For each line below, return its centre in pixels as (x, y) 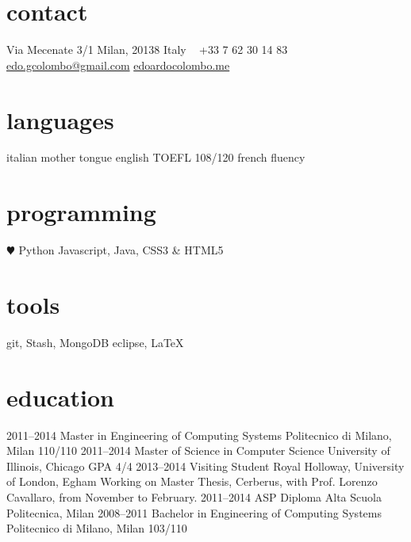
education (60, 397)
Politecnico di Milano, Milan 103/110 (97, 528)
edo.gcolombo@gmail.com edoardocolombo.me (118, 65)
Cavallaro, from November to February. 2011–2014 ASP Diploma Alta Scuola (194, 496)
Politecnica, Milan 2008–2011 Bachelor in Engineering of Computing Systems (194, 512)
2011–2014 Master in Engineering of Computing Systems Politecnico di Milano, (199, 435)
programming (81, 212)
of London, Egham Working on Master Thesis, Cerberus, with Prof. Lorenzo (192, 481)
